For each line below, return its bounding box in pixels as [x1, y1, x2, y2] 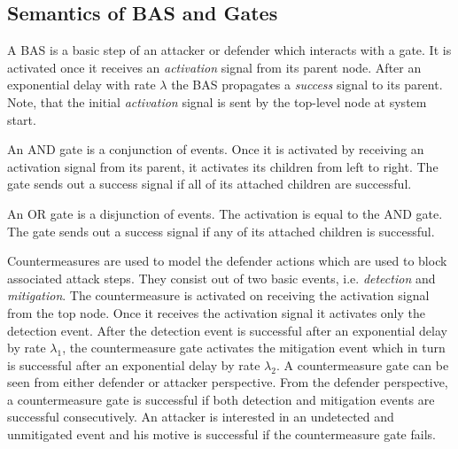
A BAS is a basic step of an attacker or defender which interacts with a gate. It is [7, 41, 452, 59]
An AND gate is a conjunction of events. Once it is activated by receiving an [7, 140, 424, 159]
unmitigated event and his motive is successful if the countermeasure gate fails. [7, 425, 436, 444]
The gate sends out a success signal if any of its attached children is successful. [7, 221, 435, 240]
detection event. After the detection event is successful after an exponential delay [7, 321, 447, 339]
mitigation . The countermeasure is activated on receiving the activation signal [7, 286, 430, 305]
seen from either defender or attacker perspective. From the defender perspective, [7, 373, 448, 391]
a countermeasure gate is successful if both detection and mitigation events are [7, 390, 435, 408]
